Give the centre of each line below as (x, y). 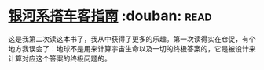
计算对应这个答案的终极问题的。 (60, 58)
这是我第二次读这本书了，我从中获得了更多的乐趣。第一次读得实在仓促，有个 (132, 39)
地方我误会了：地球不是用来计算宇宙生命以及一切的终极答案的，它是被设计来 (132, 48)
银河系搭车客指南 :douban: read (110, 16)
